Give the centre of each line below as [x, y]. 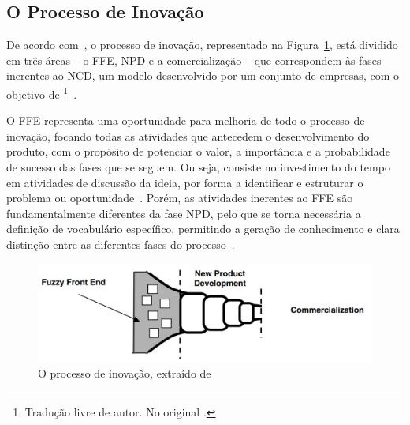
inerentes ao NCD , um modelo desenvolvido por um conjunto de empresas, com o [203, 75]
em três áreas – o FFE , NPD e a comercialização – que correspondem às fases [194, 60]
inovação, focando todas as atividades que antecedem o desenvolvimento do [188, 135]
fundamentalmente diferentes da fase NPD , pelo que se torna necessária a [184, 213]
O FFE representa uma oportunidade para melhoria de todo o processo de [186, 120]
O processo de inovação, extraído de [125, 373]
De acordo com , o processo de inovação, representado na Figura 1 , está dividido [202, 45]
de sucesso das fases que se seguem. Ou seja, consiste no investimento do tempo [198, 167]
